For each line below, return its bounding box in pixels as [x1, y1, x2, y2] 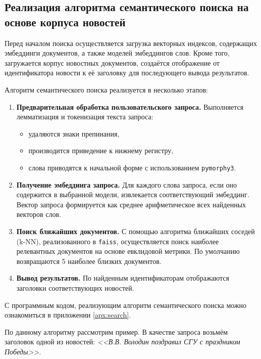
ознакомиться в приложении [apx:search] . [5, 309, 131, 320]
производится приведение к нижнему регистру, [28, 145, 174, 156]
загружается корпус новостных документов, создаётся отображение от [5, 57, 220, 68]
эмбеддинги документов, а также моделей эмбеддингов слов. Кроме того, [5, 48, 230, 58]
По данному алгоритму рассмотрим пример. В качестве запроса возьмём [5, 326, 228, 337]
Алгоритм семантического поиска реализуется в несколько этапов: [5, 84, 208, 95]
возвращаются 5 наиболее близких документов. [16, 255, 162, 266]
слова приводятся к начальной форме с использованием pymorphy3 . [28, 162, 236, 172]
